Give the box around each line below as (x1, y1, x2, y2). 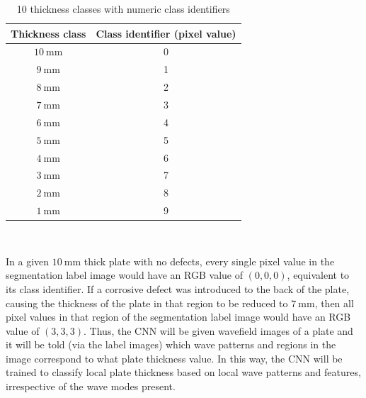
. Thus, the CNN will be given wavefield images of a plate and (84, 323, 353, 338)
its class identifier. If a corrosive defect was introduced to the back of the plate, (6, 281, 350, 296)
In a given (6, 253, 50, 268)
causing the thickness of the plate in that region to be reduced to (6, 295, 288, 310)
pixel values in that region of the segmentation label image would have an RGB (6, 309, 351, 324)
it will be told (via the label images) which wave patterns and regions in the (6, 337, 336, 352)
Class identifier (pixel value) (96, 26, 236, 40)
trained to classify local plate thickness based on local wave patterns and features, (6, 365, 361, 380)
